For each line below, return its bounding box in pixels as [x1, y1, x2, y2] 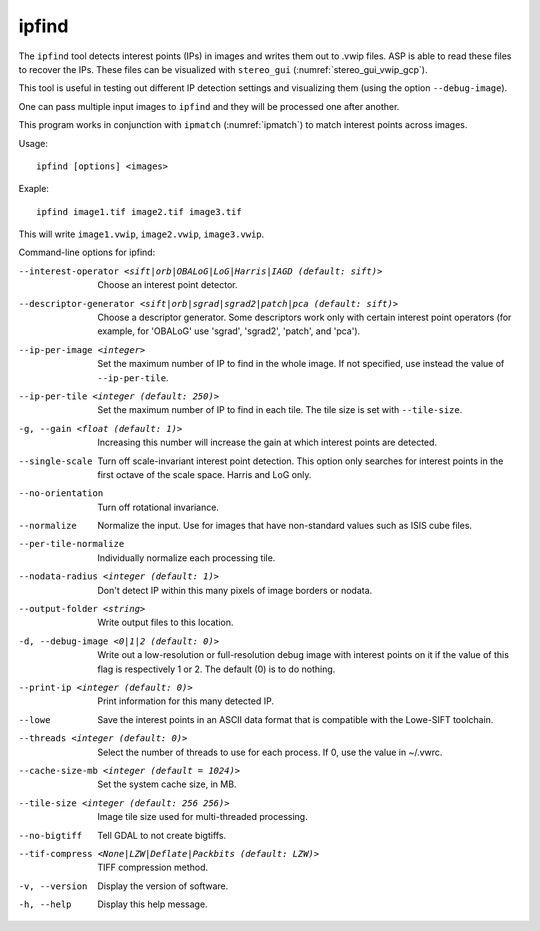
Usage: [18, 137, 49, 149]
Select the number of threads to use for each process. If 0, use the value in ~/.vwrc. [97, 746, 443, 758]
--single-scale [18, 455, 94, 467]
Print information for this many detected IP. [97, 695, 275, 707]
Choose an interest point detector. [97, 279, 238, 291]
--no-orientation [18, 488, 104, 499]
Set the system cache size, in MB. [97, 778, 237, 790]
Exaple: [18, 183, 50, 195]
